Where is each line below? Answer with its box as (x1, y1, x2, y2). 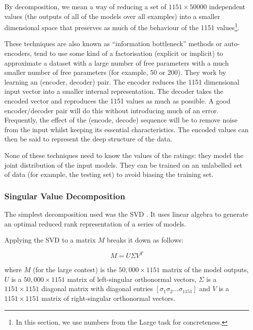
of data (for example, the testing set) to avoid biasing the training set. (4, 169, 214, 179)
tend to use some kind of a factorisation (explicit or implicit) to (34, 48, 223, 58)
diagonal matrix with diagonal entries (41, 283, 153, 294)
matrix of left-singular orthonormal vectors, (67, 274, 197, 284)
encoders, (4, 48, 32, 58)
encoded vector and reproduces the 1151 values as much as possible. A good (4, 96, 231, 105)
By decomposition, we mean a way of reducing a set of (4, 1, 167, 11)
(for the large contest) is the (33, 264, 117, 275)
